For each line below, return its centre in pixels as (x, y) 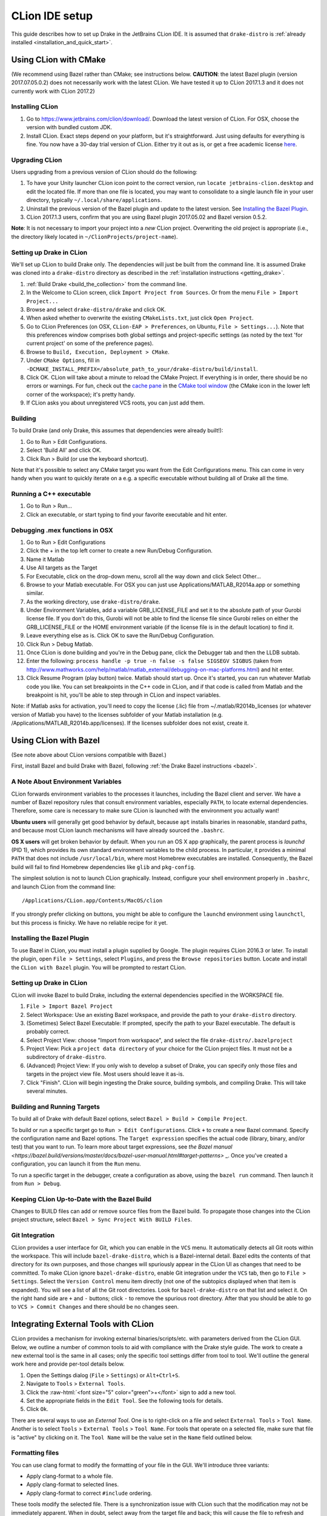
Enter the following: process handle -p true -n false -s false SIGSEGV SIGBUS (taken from (154, 661)
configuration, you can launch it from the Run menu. (76, 1164)
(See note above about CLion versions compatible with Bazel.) (89, 755)
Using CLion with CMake (58, 60)
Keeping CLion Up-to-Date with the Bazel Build (81, 1199)
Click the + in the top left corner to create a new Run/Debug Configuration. (120, 551)
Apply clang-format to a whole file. (70, 1476)
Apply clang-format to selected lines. (73, 1484)
